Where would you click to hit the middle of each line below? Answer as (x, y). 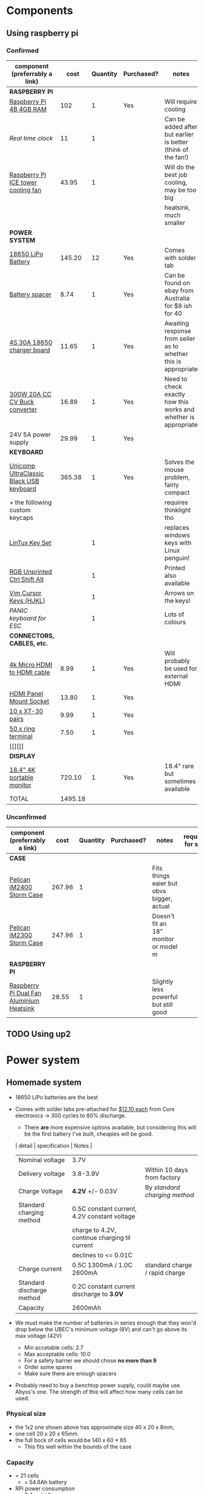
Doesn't (163, 916)
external (176, 676)
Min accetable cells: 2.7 (54, 1347)
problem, (177, 477)
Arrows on (179, 593)
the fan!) (177, 157)
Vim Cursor (25, 593)
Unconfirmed (26, 817)
